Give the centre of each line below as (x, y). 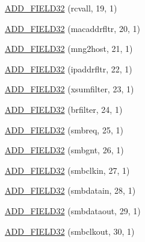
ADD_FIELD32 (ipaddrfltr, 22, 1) (69, 68)
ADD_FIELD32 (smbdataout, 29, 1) (73, 210)
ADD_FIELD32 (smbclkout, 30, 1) (70, 231)
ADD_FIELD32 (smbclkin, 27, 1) (67, 170)
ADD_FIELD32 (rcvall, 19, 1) (61, 8)
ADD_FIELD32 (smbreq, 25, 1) (64, 129)
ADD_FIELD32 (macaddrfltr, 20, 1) (72, 28)
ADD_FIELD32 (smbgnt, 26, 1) (64, 150)
